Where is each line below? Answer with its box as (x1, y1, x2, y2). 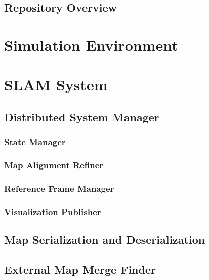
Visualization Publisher (4, 205, 101, 218)
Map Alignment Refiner (4, 159, 104, 171)
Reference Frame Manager (4, 182, 114, 194)
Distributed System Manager (4, 109, 159, 124)
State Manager (4, 135, 66, 148)
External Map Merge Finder (4, 261, 156, 277)
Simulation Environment (4, 34, 178, 55)
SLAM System (4, 74, 108, 95)
